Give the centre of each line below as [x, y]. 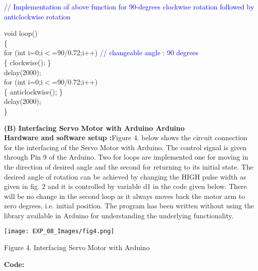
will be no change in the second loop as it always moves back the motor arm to [125, 196]
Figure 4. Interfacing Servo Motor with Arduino [77, 247]
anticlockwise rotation [37, 16]
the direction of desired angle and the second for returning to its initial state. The [129, 166]
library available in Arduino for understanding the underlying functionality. [119, 215]
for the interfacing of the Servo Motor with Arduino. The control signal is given [125, 147]
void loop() [21, 33]
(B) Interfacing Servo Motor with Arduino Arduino [94, 128]
